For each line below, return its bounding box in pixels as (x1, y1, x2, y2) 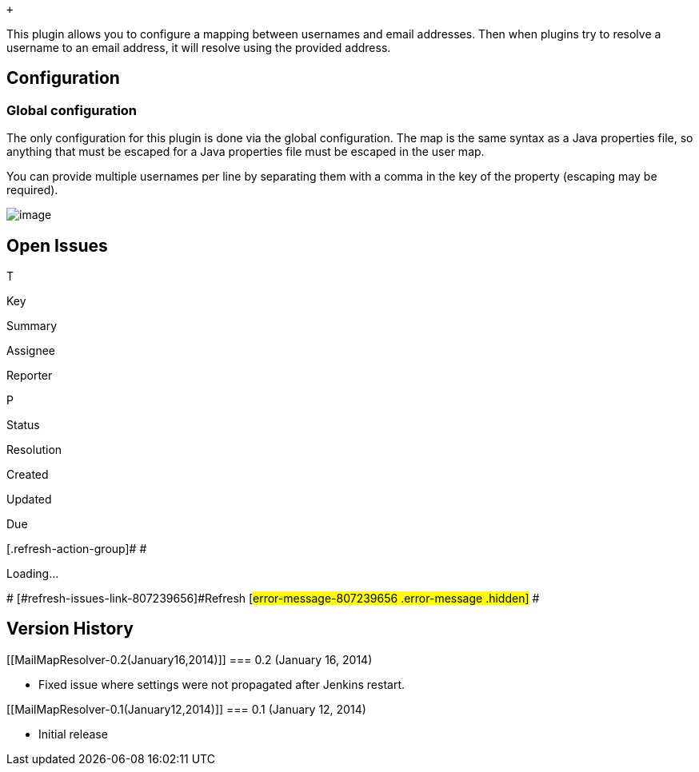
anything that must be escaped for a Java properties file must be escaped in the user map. (6, 145, 485, 159)
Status (6, 418, 40, 432)
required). (6, 183, 58, 197)
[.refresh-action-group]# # (6, 542, 147, 556)
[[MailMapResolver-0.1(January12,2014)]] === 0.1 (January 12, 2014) (6, 702, 366, 716)
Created (6, 468, 49, 482)
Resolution (6, 443, 62, 457)
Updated (6, 492, 52, 507)
